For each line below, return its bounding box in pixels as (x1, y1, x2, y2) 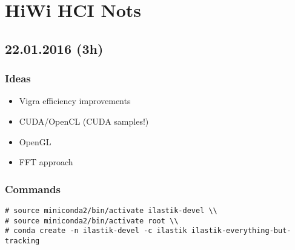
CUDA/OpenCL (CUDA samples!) (19, 114, 149, 127)
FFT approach (19, 156, 73, 168)
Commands (5, 181, 61, 196)
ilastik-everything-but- (191, 226, 291, 235)
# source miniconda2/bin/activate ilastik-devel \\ (5, 206, 217, 215)
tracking (5, 236, 40, 245)
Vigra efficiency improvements (19, 94, 131, 107)
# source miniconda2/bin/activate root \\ (5, 216, 179, 225)
